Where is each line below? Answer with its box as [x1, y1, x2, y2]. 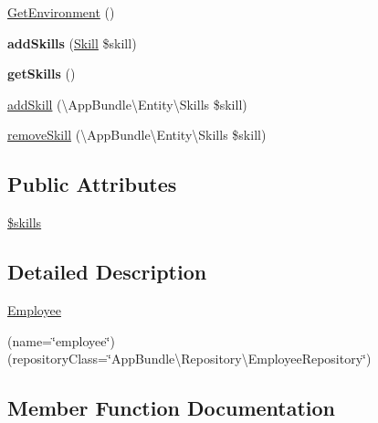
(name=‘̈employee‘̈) [7, 331, 115, 350]
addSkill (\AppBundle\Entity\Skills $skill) [7, 94, 247, 113]
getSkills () [7, 64, 76, 83]
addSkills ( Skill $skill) [7, 33, 137, 52]
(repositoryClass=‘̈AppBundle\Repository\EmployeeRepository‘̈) [7, 349, 372, 368]
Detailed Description [7, 258, 207, 286]
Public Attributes [7, 170, 177, 198]
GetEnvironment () [7, 3, 115, 21]
